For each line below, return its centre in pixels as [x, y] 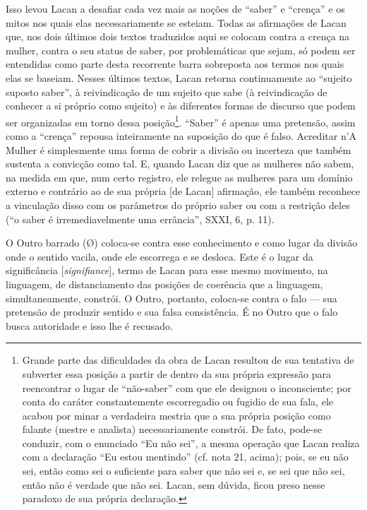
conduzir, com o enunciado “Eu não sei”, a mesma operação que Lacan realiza [191, 443]
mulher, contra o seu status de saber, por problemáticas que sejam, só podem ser [181, 50]
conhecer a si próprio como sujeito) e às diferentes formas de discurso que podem [181, 106]
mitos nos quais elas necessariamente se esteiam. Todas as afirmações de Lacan [176, 22]
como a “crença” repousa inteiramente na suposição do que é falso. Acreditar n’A [181, 136]
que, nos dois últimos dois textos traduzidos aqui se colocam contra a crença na [178, 36]
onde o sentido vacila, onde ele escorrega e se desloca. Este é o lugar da [160, 256]
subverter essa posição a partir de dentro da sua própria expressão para [177, 373]
